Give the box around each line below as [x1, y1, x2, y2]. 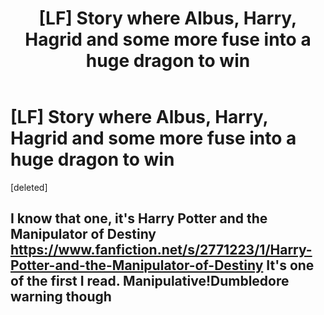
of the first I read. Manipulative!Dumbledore [10, 273, 290, 290]
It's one [266, 257, 315, 274]
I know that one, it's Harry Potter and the [10, 210, 268, 227]
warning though [10, 288, 112, 306]
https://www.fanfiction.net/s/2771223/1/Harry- [10, 242, 313, 259]
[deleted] [10, 181, 48, 193]
